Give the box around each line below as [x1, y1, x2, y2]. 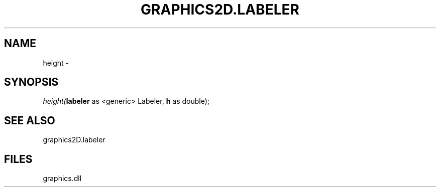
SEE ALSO [4, 114, 55, 127]
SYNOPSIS [4, 76, 59, 89]
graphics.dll [43, 174, 82, 183]
